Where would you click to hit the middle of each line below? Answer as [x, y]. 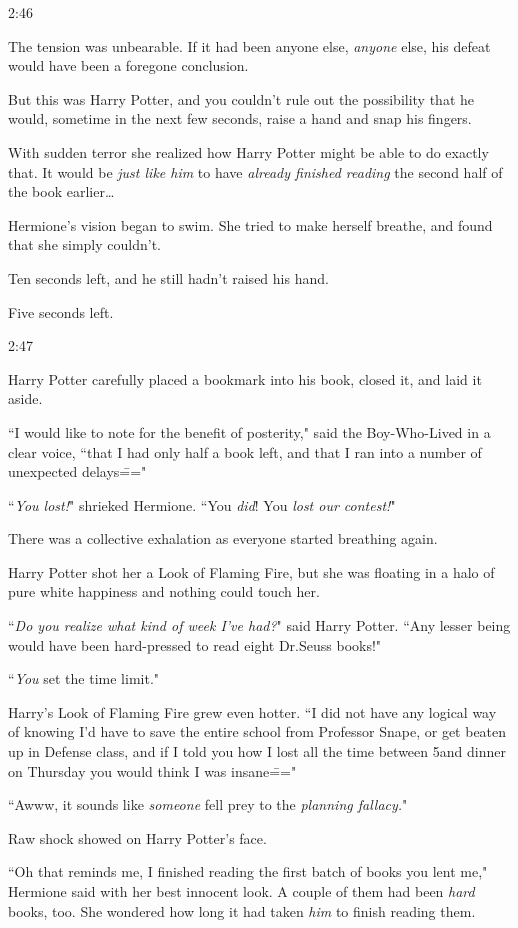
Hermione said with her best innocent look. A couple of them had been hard [241, 891]
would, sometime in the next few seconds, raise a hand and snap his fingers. [240, 118]
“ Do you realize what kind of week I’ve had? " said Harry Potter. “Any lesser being [259, 625]
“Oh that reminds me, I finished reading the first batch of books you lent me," [248, 871]
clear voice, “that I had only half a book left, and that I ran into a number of [245, 451]
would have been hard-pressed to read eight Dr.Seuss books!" [195, 644]
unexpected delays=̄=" [77, 471]
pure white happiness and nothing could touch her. [164, 591]
